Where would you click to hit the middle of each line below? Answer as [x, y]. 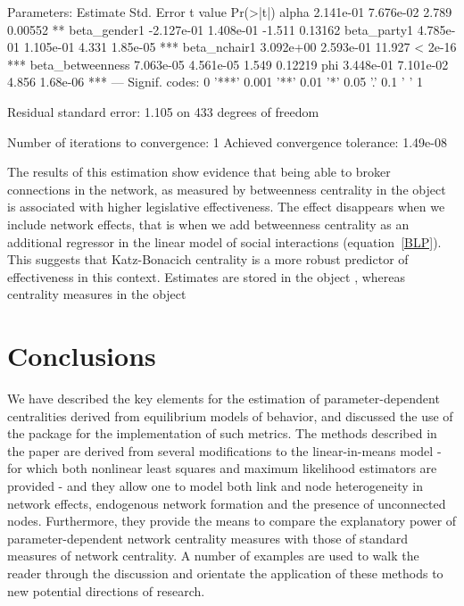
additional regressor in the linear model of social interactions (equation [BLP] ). [224, 241]
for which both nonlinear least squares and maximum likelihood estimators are [222, 468]
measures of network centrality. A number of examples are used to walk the [213, 556]
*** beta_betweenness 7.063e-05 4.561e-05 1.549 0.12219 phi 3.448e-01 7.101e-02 [228, 64]
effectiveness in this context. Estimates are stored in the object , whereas [207, 276]
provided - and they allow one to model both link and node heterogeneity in [215, 486]
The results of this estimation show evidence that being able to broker [199, 172]
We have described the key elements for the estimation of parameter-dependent [224, 398]
